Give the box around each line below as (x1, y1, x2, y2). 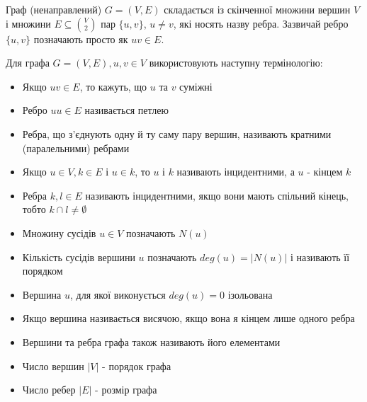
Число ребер (22, 382, 76, 397)
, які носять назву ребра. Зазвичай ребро (173, 16, 349, 30)
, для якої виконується (70, 287, 166, 301)
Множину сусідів (22, 225, 96, 240)
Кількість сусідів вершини (22, 249, 135, 264)
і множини (6, 16, 51, 30)
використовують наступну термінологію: (149, 55, 323, 70)
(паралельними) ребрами (22, 140, 130, 155)
